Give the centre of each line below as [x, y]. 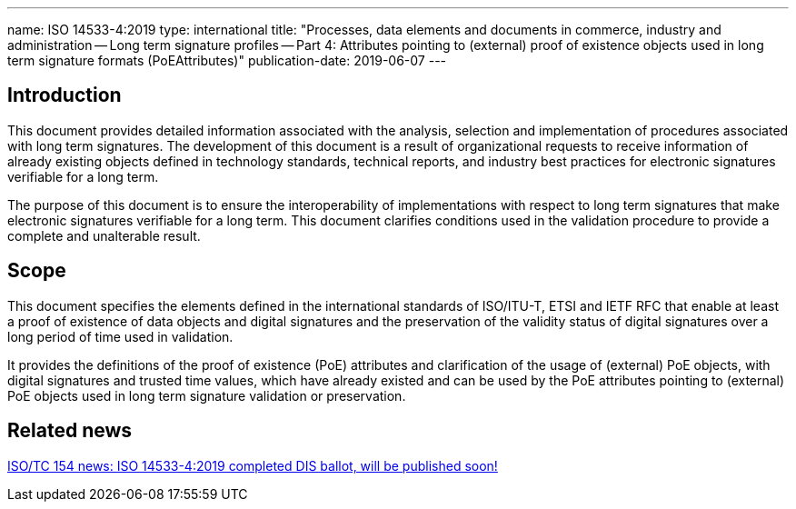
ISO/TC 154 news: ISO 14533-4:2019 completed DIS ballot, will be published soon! [253, 465]
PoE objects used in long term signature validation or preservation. [207, 395]
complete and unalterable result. [104, 235]
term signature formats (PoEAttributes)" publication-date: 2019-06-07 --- [227, 60]
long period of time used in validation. [120, 336]
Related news [70, 431]
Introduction [65, 95]
